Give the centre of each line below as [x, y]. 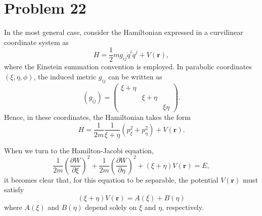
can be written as [135, 76]
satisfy [14, 189]
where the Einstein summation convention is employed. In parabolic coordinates [128, 67]
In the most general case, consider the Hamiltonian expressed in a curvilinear [124, 32]
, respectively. [183, 207]
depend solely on [111, 207]
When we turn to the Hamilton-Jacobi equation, [79, 150]
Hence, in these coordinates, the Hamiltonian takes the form [97, 117]
